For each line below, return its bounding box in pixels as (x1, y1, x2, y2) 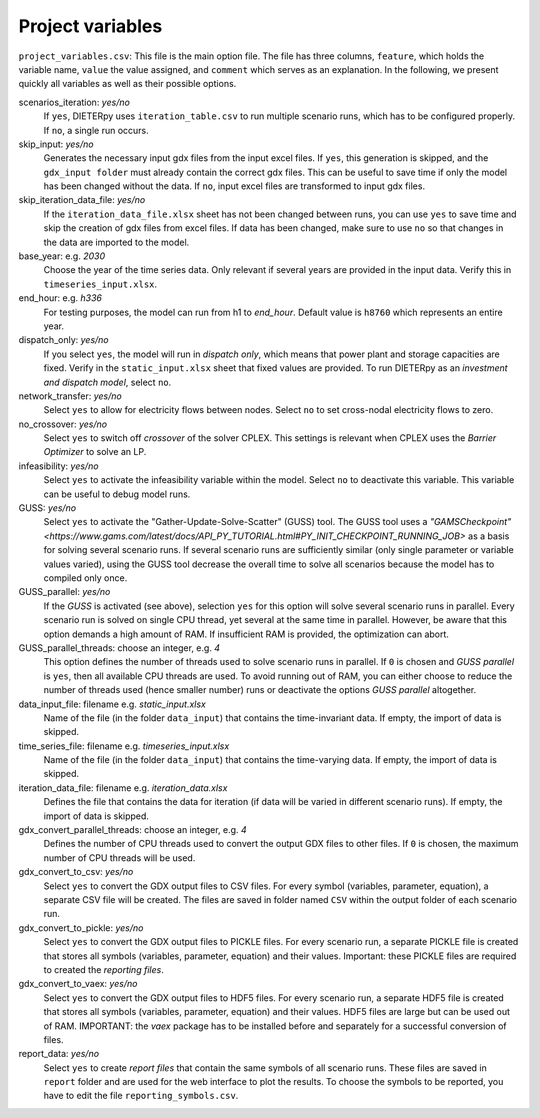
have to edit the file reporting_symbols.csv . (43, 1090, 239, 1102)
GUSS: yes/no (18, 502, 77, 514)
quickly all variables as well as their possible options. (18, 78, 237, 90)
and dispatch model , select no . (43, 376, 172, 388)
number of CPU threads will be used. (43, 851, 196, 864)
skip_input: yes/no (18, 138, 94, 150)
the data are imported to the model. (43, 236, 190, 248)
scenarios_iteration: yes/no (18, 96, 130, 108)
